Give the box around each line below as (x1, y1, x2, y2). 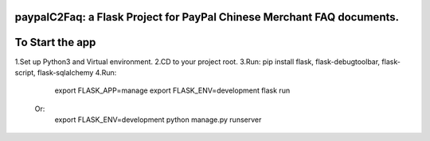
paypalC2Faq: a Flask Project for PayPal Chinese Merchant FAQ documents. (14, 10, 400, 24)
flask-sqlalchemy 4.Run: (37, 67, 117, 77)
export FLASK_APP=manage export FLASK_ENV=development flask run (54, 86, 291, 95)
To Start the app (14, 36, 96, 49)
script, (14, 67, 36, 77)
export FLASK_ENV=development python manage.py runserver (54, 115, 262, 124)
